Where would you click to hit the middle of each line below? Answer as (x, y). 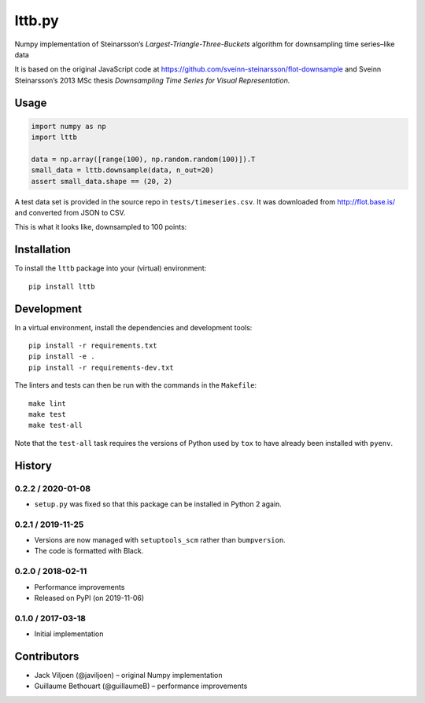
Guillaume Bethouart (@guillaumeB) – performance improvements (141, 686)
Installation (42, 250)
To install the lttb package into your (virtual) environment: (111, 268)
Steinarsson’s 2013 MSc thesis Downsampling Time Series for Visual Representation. (152, 80)
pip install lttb (62, 286)
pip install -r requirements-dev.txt (102, 367)
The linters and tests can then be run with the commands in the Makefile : (136, 385)
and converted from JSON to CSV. (70, 213)
